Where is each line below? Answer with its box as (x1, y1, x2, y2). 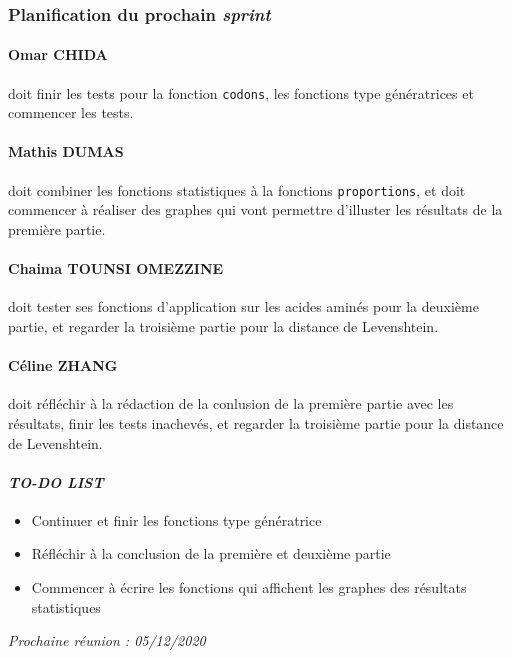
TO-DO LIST (8, 471, 104, 492)
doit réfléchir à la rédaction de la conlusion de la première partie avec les (8, 393, 454, 414)
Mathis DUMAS (8, 141, 124, 162)
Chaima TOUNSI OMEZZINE (8, 258, 224, 279)
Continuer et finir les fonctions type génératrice (31, 509, 322, 530)
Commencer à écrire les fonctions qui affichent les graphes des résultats (31, 577, 467, 598)
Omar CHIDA (8, 44, 108, 65)
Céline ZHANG (8, 355, 118, 376)
